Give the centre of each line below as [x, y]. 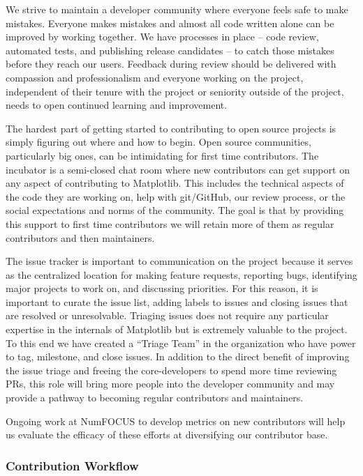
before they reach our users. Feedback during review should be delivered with [171, 64]
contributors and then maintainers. [80, 237]
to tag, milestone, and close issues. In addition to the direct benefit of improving [178, 356]
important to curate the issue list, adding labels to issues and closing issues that [177, 301]
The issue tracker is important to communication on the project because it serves [179, 261]
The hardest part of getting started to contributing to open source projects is [171, 128]
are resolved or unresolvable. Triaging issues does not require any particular [167, 315]
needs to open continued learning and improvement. [117, 105]
